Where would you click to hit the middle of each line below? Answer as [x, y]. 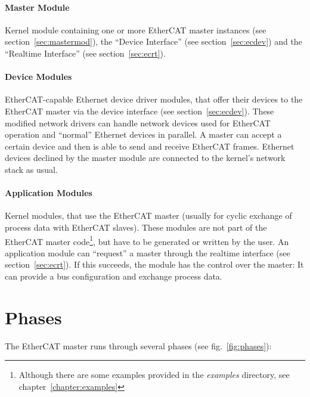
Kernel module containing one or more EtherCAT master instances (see [136, 30]
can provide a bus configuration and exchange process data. [114, 276]
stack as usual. [31, 169]
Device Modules [38, 77]
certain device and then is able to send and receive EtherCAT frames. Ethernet [150, 146]
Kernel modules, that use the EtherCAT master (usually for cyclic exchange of [148, 215]
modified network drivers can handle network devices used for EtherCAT [138, 122]
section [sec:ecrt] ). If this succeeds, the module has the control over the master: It [154, 264]
